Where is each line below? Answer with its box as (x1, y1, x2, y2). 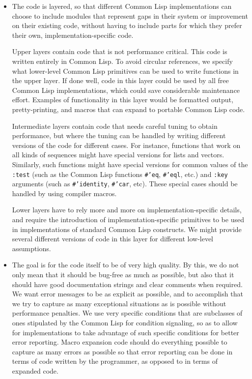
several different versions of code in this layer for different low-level (12, 233, 214, 244)
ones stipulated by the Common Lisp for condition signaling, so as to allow (12, 317, 238, 327)
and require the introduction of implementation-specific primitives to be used (12, 214, 244, 224)
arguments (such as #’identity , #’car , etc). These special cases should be (12, 178, 238, 189)
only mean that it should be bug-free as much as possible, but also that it (12, 269, 234, 279)
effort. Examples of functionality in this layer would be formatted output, (12, 94, 233, 105)
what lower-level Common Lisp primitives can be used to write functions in (12, 65, 239, 76)
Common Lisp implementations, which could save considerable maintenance (12, 85, 240, 95)
